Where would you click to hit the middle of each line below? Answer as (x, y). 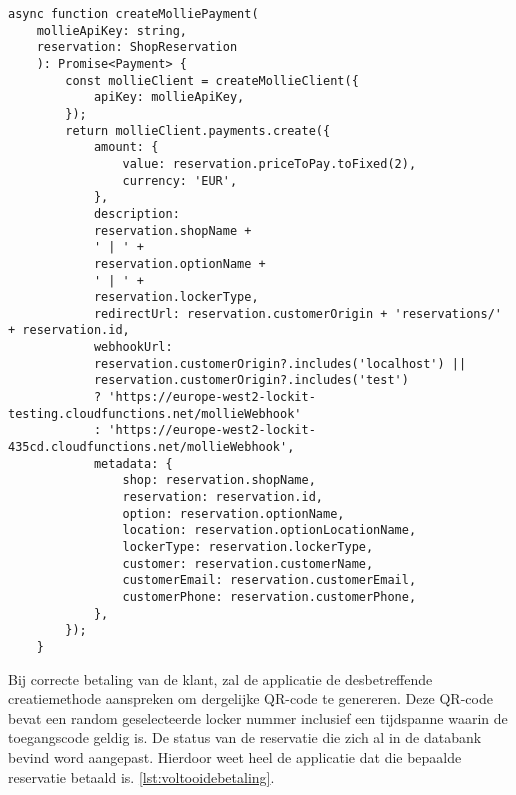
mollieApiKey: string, (111, 30)
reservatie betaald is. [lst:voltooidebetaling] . (141, 776)
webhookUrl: (133, 347)
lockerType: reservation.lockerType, (248, 547)
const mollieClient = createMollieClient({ (212, 80)
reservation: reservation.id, (222, 497)
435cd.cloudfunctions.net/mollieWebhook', (151, 447)
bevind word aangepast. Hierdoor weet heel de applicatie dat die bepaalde (235, 756)
